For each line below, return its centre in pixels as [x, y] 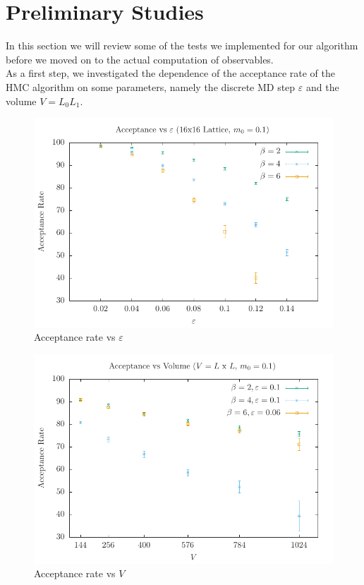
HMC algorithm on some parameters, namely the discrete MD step [151, 86]
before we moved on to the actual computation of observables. [140, 59]
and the [322, 86]
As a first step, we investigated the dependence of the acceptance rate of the [170, 73]
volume [21, 101]
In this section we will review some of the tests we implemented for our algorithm [182, 46]
